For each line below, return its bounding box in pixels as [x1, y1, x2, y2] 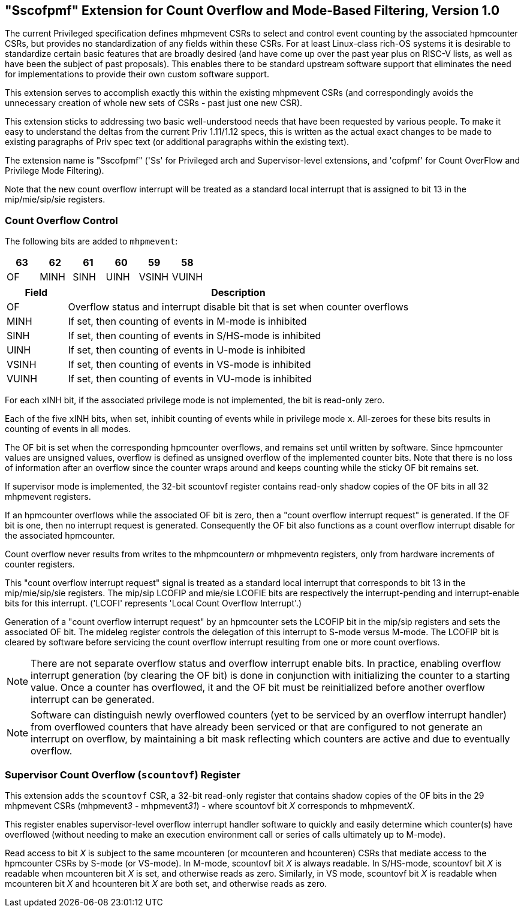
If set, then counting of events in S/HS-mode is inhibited [68, 330, 321, 342]
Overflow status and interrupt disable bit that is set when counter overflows [68, 301, 409, 313]
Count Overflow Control [5, 214, 118, 227]
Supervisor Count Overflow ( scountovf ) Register [5, 768, 240, 781]
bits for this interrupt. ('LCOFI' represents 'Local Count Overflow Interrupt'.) [5, 598, 302, 609]
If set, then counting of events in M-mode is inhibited [68, 315, 307, 328]
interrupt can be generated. [31, 693, 155, 706]
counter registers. [5, 559, 75, 570]
